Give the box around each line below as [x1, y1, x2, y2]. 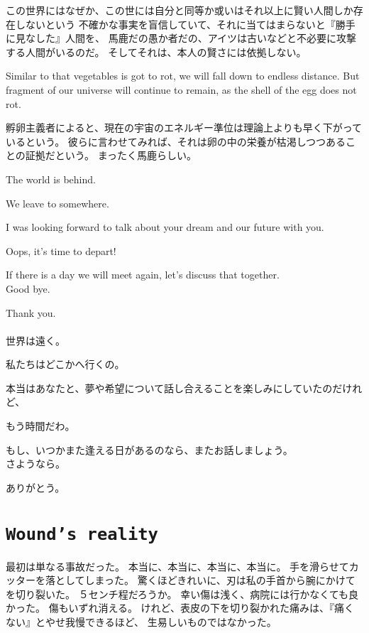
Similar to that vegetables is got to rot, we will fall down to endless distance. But [6, 68, 360, 83]
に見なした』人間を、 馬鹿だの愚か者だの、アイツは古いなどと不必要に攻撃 [6, 31, 356, 45]
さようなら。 [6, 456, 65, 471]
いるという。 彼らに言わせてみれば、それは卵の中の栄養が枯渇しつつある [6, 134, 346, 148]
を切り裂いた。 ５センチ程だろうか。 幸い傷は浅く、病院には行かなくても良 [6, 586, 359, 601]
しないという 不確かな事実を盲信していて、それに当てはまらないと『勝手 [15, 16, 356, 31]
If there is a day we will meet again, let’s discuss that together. [6, 267, 280, 282]
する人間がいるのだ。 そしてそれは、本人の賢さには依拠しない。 [6, 44, 307, 59]
